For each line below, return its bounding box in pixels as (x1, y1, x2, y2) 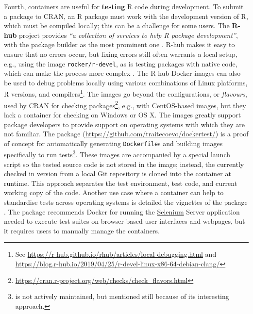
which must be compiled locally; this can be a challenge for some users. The (4, 20, 230, 31)
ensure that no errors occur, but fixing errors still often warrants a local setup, (4, 49, 237, 59)
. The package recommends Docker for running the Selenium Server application (4, 206, 240, 216)
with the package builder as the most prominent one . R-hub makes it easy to (4, 39, 235, 50)
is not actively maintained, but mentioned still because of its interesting (15, 291, 229, 301)
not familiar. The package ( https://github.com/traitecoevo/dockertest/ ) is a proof (4, 129, 249, 139)
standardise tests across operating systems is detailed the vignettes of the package (4, 197, 248, 207)
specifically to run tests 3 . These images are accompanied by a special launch (4, 148, 231, 159)
